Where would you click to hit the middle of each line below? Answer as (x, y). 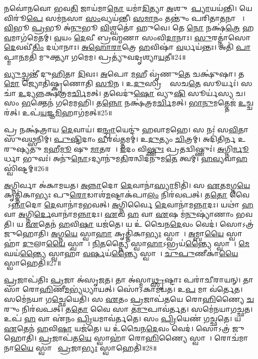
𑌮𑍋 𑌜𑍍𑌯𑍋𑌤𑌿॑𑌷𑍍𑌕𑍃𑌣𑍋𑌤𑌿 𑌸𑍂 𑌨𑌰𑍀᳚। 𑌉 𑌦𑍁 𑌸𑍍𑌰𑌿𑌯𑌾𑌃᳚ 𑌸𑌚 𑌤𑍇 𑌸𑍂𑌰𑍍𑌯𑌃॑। (121, 83)
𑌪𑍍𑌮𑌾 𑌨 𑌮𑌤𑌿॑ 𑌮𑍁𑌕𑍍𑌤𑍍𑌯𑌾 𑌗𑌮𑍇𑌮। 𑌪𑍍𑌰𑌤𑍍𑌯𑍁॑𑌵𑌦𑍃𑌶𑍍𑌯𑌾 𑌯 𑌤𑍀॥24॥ (95, 56)
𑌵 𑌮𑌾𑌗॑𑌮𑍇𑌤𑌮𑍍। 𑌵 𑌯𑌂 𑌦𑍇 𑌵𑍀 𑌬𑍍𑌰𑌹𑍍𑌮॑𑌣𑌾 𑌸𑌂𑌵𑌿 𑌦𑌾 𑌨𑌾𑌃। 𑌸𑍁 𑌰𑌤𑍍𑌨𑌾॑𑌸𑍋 (128, 37)
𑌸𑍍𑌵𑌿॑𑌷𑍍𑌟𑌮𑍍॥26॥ (26, 168)
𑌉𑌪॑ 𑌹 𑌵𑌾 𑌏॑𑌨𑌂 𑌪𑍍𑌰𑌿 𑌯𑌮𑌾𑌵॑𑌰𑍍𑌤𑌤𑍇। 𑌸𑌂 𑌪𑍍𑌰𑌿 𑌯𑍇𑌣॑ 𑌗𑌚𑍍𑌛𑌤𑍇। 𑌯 (123, 318)
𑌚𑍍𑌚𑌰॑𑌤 (250, 103)
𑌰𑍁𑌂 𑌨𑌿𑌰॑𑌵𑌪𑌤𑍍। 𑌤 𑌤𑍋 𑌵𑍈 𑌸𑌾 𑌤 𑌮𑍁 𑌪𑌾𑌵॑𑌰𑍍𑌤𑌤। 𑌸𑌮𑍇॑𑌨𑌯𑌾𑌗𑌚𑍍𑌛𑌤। (129, 309)
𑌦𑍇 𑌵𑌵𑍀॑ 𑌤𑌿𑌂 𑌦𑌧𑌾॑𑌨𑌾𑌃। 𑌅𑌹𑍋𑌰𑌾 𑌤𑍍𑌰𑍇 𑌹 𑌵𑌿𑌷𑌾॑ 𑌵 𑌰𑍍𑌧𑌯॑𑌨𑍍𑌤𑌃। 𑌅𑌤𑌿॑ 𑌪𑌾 (127, 47)
